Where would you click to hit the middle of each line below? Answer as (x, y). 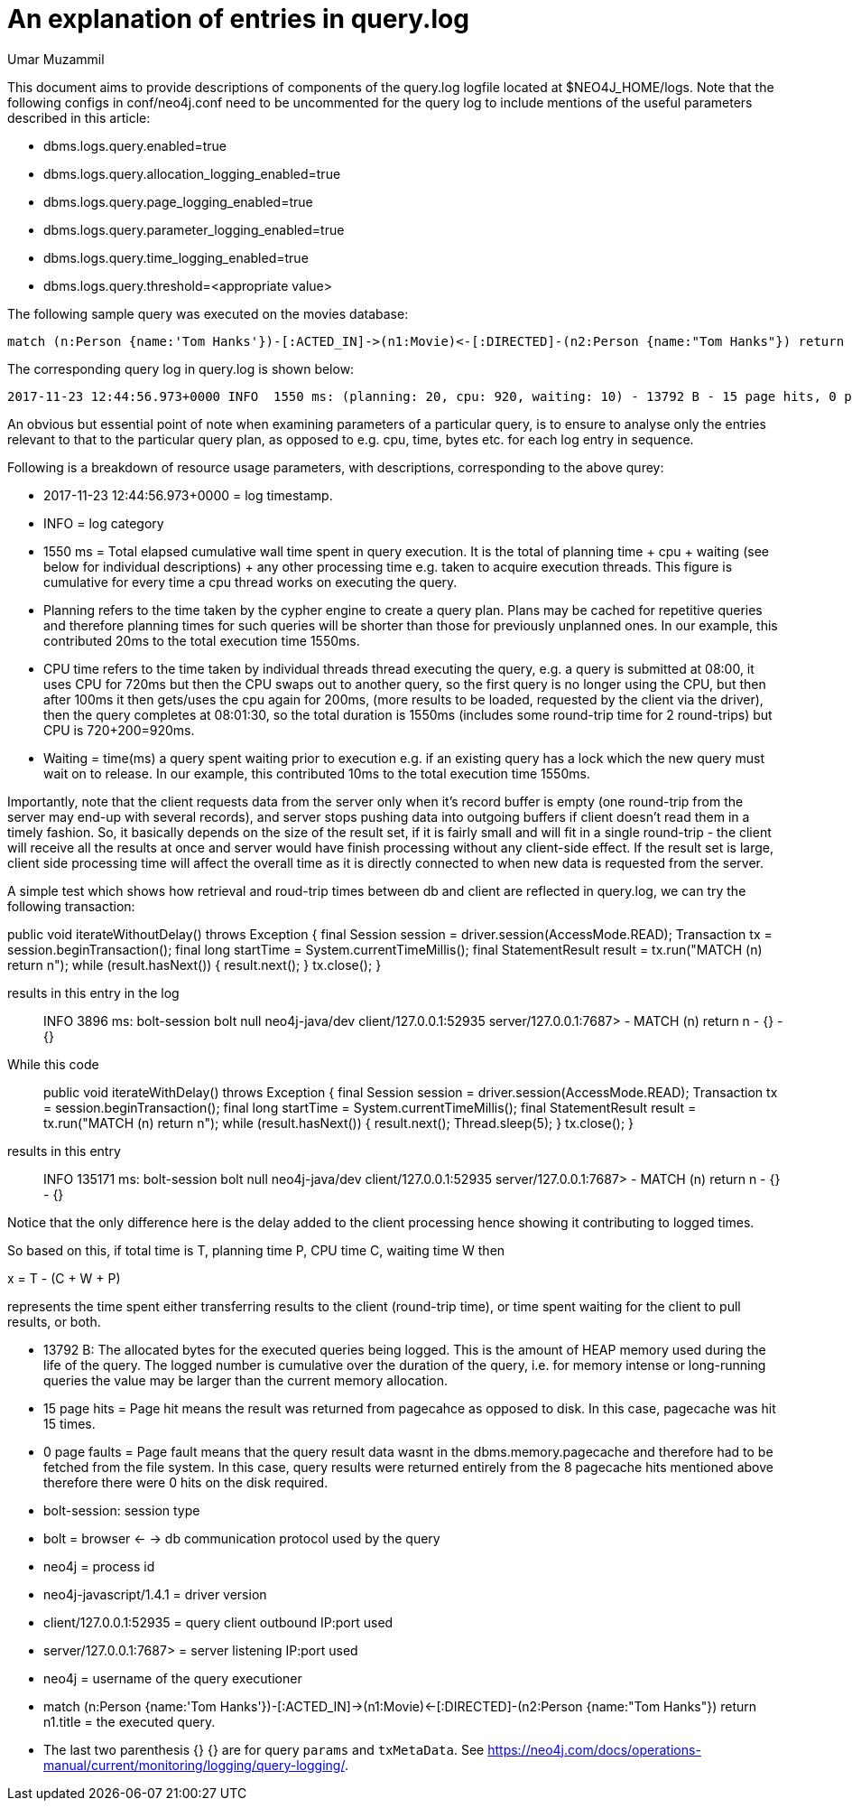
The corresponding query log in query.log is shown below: (181, 368)
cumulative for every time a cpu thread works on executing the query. (250, 582)
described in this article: (79, 117)
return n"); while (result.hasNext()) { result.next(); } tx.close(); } (194, 965)
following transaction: (71, 906)
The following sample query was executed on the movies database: (208, 313)
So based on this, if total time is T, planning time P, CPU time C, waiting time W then (256, 1250)
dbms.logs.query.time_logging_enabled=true (176, 257)
